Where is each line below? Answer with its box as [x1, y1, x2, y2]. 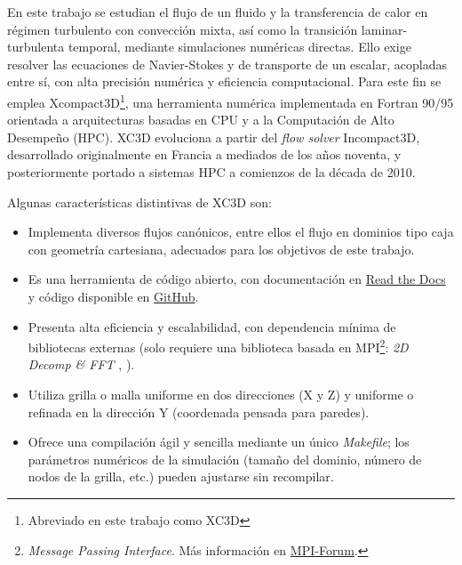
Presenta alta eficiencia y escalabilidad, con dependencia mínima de [28, 317, 396, 335]
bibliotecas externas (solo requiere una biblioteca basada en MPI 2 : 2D [28, 335, 409, 356]
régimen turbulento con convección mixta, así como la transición [7, 20, 358, 38]
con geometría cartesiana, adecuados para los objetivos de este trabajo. [28, 239, 415, 258]
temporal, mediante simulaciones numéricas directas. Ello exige [68, 37, 411, 56]
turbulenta [7, 37, 65, 56]
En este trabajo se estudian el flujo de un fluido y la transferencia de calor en [7, 3, 428, 20]
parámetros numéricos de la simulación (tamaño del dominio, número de [28, 449, 422, 468]
